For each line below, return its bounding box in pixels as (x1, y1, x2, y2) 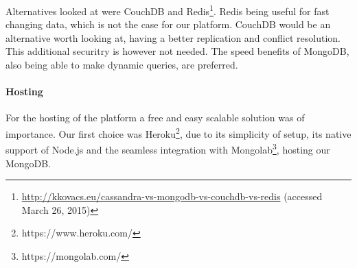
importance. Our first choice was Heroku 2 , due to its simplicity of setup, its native (5, 125, 352, 141)
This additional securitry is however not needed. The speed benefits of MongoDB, (5, 44, 349, 58)
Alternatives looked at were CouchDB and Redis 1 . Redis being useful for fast (5, 2, 330, 18)
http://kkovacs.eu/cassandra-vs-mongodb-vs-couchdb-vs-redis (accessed (21, 189, 323, 204)
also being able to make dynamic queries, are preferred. (5, 58, 238, 72)
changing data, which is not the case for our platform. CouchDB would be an (5, 17, 331, 32)
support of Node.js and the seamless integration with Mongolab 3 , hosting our (5, 141, 330, 156)
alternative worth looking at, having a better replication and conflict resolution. (5, 30, 341, 45)
